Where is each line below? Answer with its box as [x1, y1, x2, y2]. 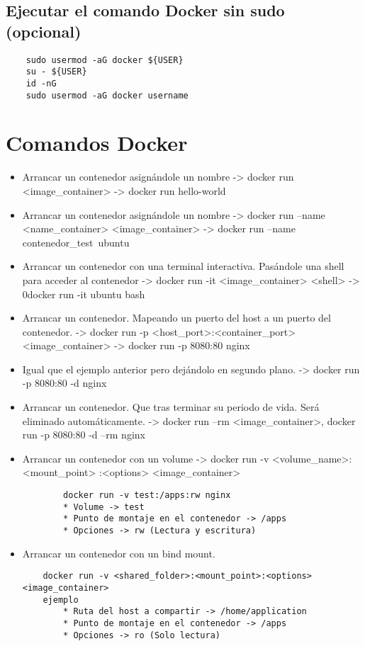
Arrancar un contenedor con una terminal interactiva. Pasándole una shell [22, 259, 344, 273]
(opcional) [6, 20, 82, 42]
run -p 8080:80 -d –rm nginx [22, 427, 145, 442]
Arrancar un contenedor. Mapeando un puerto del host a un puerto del [22, 310, 331, 325]
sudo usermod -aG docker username [26, 90, 189, 101]
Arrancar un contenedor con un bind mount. [22, 545, 215, 560]
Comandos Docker [6, 128, 188, 157]
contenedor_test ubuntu [22, 234, 130, 249]
